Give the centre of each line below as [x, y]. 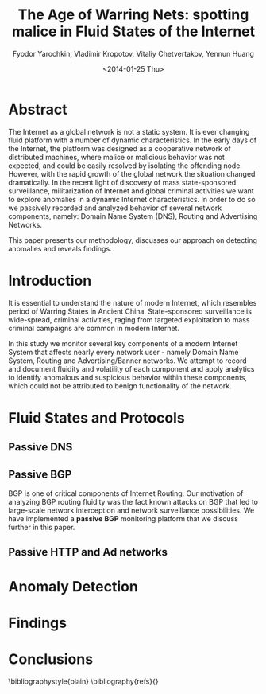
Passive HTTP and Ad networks [88, 552]
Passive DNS [40, 447]
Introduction [50, 281]
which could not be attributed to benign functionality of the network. [120, 386]
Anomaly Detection [73, 586]
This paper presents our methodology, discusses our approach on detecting [133, 240]
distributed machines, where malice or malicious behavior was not [116, 157]
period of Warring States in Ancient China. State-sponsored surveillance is [130, 311]
